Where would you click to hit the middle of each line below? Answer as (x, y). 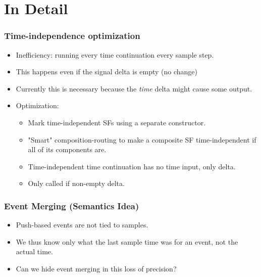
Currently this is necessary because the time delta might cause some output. (134, 88)
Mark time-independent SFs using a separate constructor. (117, 122)
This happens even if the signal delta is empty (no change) (107, 72)
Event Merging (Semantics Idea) (72, 205)
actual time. (34, 251)
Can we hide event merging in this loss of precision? (96, 268)
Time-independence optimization (72, 36)
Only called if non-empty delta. (76, 183)
